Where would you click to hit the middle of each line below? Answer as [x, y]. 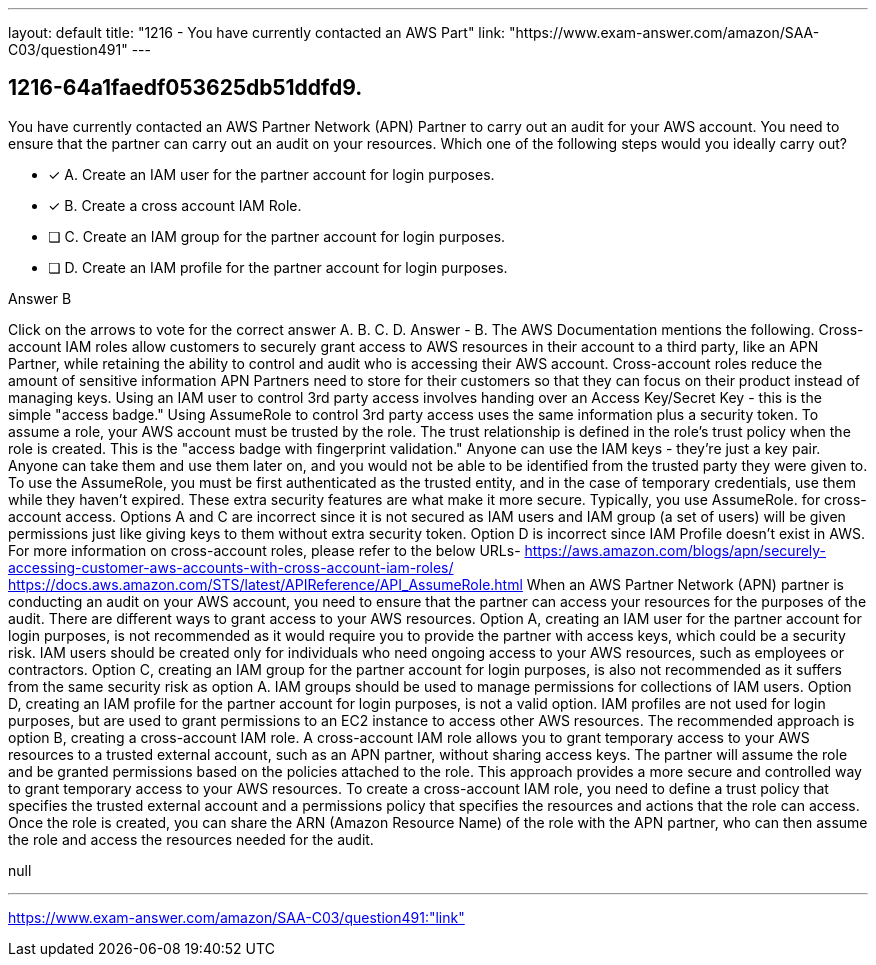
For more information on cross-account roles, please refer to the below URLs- [264, 550]
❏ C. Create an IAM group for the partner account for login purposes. [277, 236]
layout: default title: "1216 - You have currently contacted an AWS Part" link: [257, 32]
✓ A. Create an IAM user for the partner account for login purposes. [271, 174]
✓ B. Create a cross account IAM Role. [175, 205]
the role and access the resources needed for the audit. [191, 839]
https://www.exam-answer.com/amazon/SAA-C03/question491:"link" [236, 917]
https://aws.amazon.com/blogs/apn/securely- [675, 550]
